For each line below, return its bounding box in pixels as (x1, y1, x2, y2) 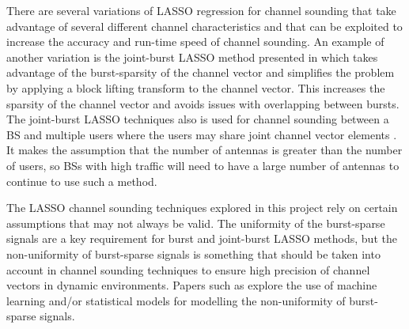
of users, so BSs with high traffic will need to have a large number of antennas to (6, 157, 400, 173)
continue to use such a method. (6, 172, 157, 189)
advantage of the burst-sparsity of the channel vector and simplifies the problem (6, 64, 395, 81)
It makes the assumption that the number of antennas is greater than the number (6, 142, 403, 158)
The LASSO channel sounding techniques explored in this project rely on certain (6, 199, 398, 216)
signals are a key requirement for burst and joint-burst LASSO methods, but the (6, 230, 397, 247)
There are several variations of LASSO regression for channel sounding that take (6, 2, 396, 18)
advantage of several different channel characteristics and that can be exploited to (6, 17, 403, 34)
